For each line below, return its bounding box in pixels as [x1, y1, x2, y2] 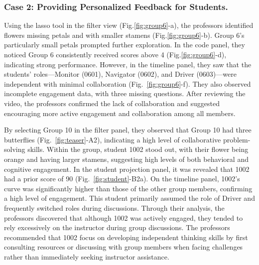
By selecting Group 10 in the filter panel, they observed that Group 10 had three [4, 125, 252, 135]
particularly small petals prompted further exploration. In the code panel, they [4, 39, 245, 50]
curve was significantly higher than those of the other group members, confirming [4, 183, 253, 193]
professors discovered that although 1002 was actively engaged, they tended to [4, 212, 243, 223]
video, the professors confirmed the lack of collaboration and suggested [4, 98, 220, 108]
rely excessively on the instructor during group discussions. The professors [4, 222, 230, 233]
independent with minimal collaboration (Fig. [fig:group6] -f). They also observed [4, 78, 251, 89]
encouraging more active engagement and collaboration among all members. [4, 108, 236, 118]
